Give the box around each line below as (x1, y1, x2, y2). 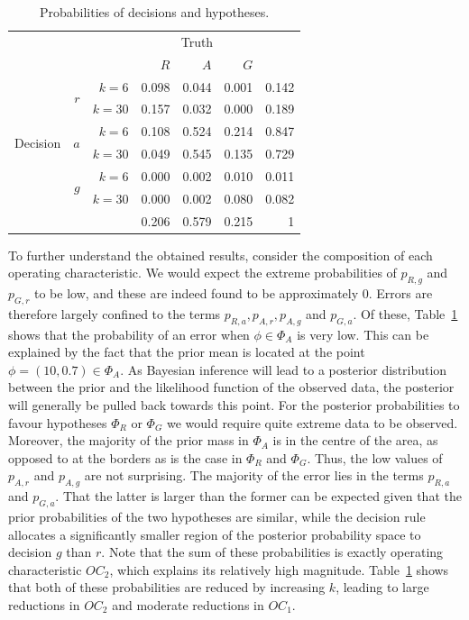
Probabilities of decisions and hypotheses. (40, 3, 270, 21)
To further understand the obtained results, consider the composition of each (8, 245, 433, 264)
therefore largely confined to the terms (8, 304, 221, 323)
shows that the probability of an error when (8, 324, 250, 343)
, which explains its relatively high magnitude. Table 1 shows (109, 560, 449, 579)
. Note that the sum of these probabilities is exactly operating (101, 542, 444, 561)
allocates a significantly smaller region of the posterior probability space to (8, 524, 421, 543)
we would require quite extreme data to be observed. (167, 413, 458, 432)
